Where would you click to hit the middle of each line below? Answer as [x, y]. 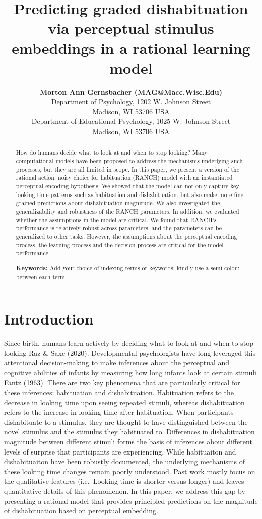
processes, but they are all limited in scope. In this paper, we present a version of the [127, 169]
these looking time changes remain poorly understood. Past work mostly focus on [130, 471]
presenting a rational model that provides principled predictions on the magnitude [131, 501]
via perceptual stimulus [131, 28]
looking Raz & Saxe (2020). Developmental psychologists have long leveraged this [130, 352]
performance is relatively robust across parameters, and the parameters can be [119, 228]
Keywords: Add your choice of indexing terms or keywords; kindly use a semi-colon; [128, 268]
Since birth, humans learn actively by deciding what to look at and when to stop [129, 343]
